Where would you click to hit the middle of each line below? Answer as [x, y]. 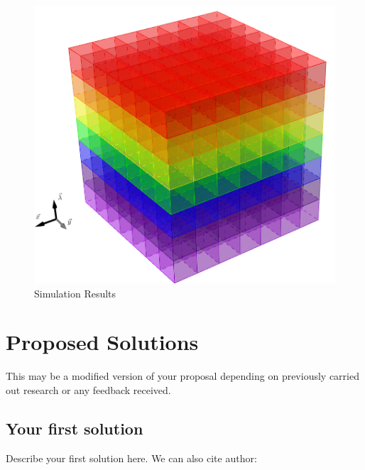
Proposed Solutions [102, 342]
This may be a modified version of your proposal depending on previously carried [182, 376]
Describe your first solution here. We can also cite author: [131, 458]
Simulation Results [75, 293]
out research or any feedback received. [88, 389]
